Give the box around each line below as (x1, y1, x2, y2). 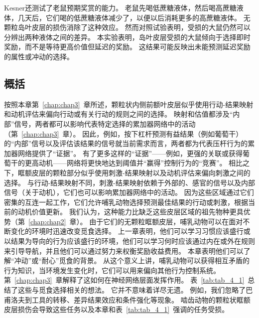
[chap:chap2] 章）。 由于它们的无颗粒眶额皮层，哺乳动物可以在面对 (28, 216, 243, 226)
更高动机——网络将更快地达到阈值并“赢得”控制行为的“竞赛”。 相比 (24, 158, 243, 168)
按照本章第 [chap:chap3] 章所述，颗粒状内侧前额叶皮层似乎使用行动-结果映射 (4, 99, 254, 109)
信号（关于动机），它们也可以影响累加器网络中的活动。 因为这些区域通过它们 (4, 187, 254, 197)
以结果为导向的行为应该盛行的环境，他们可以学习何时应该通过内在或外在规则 (4, 236, 255, 246)
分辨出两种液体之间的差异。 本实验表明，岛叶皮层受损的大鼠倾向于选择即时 (4, 31, 251, 42)
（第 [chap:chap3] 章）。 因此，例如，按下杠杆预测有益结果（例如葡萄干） (4, 128, 243, 139)
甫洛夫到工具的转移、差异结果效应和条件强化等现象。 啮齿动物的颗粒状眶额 (4, 294, 251, 305)
